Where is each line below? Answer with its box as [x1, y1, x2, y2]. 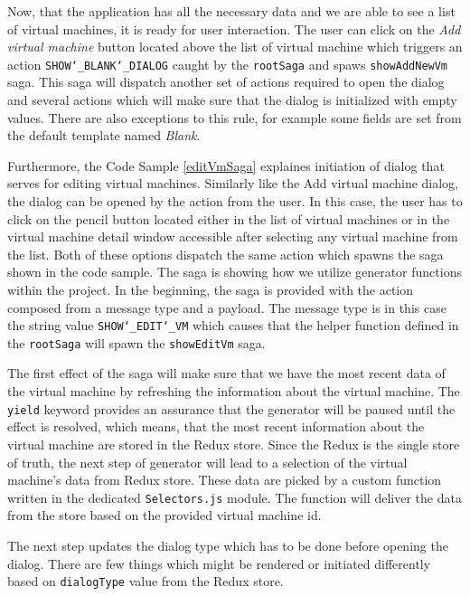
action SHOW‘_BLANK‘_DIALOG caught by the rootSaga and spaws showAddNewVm [7, 54, 448, 73]
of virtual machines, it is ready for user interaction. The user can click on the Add [7, 19, 461, 38]
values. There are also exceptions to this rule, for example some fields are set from [7, 108, 462, 127]
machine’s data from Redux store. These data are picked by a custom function [7, 470, 442, 489]
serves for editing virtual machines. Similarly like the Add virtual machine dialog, [7, 174, 459, 193]
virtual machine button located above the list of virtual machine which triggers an [7, 37, 463, 56]
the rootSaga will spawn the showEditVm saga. [7, 333, 266, 352]
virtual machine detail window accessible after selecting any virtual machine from [7, 227, 458, 246]
